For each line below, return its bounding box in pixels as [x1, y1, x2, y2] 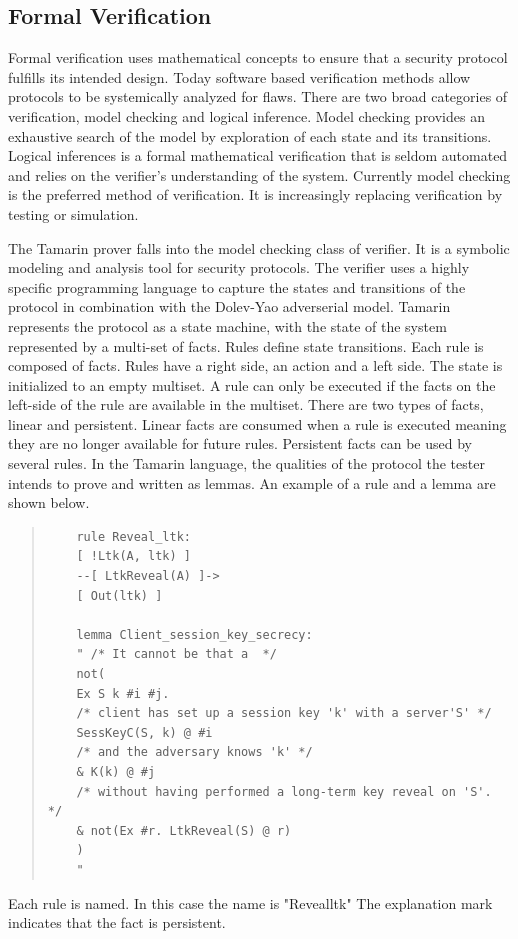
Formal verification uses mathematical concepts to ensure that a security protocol [8, 47, 508, 68]
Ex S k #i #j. [76, 686, 170, 701]
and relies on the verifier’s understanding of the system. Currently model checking [8, 164, 511, 185]
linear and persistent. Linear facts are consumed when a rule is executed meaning [8, 413, 507, 434]
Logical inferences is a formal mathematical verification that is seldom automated [8, 145, 508, 166]
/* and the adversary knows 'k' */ [76, 745, 313, 760]
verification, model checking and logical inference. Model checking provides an [8, 105, 485, 126]
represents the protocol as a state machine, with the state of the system [8, 315, 447, 336]
